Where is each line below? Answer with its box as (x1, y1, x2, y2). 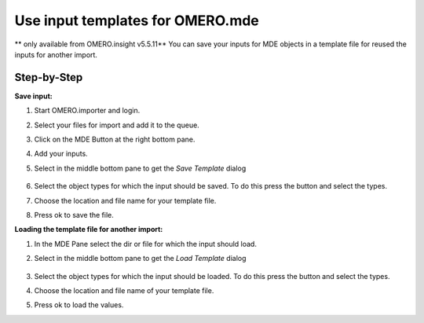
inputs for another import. (14, 50, 98, 59)
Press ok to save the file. (34, 210, 114, 219)
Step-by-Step (14, 71, 83, 84)
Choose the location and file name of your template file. (34, 285, 214, 295)
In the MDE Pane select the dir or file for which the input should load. (34, 239, 257, 248)
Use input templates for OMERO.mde (14, 12, 259, 29)
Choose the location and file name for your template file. (34, 196, 217, 205)
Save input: (14, 91, 53, 101)
